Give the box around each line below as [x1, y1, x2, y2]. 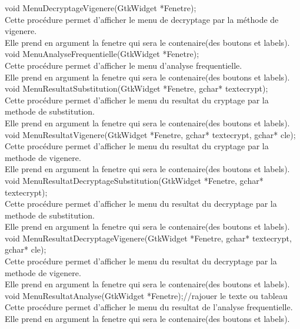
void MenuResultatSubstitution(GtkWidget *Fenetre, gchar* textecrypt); [5, 82, 268, 95]
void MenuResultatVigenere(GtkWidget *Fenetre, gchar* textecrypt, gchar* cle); [5, 128, 296, 140]
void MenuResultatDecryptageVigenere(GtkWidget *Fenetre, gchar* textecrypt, [5, 231, 292, 244]
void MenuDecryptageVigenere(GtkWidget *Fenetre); [5, 2, 196, 14]
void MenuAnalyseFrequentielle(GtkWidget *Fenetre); [5, 48, 199, 60]
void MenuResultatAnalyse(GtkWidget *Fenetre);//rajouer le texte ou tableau [5, 289, 288, 301]
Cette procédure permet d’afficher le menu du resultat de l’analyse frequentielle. [5, 301, 293, 313]
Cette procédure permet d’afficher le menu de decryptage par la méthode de [5, 13, 279, 25]
